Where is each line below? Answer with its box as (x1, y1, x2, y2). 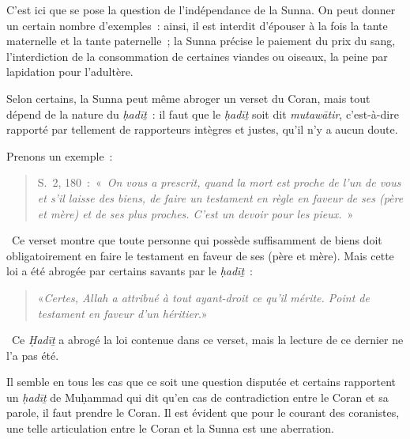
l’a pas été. (6, 346, 59, 363)
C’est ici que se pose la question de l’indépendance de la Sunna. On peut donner (6, 2, 396, 17)
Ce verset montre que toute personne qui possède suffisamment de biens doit (11, 232, 382, 248)
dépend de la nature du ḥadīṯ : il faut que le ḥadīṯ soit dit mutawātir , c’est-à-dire (6, 105, 399, 122)
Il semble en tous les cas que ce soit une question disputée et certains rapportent (6, 373, 396, 390)
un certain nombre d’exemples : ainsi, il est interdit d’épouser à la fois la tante (6, 17, 388, 33)
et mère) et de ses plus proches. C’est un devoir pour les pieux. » (37, 205, 354, 221)
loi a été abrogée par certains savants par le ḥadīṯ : (6, 263, 253, 279)
